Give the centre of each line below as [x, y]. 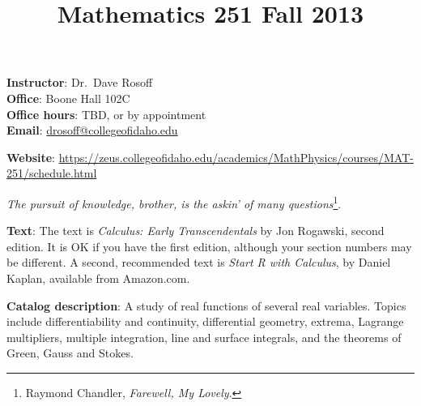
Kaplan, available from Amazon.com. [98, 278]
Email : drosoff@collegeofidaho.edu [92, 130]
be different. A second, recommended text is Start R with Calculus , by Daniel [199, 262]
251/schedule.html [52, 173]
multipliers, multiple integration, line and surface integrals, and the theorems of [204, 337]
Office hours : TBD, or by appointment [106, 114]
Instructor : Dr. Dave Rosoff [80, 82]
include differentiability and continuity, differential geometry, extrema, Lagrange [205, 321]
